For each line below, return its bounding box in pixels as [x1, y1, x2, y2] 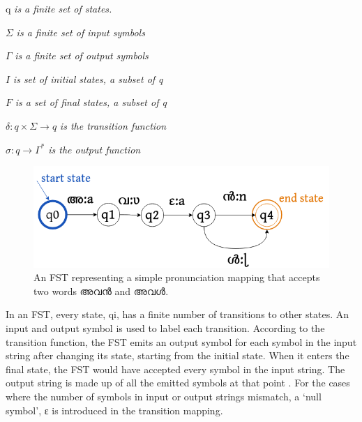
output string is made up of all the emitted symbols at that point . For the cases [6, 375, 350, 390]
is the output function [48, 142, 141, 156]
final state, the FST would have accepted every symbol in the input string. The [6, 361, 345, 376]
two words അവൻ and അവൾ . [33, 283, 169, 298]
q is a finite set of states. [6, 1, 112, 15]
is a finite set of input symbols [16, 24, 145, 39]
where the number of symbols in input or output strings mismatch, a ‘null [6, 389, 322, 403]
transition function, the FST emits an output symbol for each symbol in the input [6, 334, 357, 349]
